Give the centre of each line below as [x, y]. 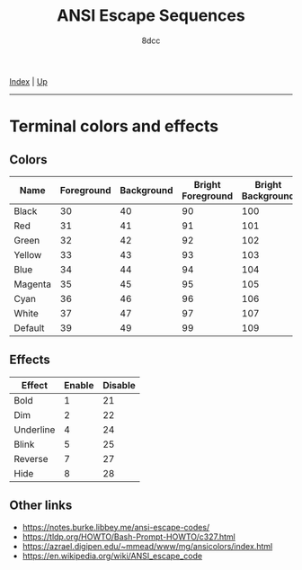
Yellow [28, 254]
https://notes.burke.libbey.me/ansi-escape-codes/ [116, 527]
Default [29, 327]
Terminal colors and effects [114, 126]
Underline [35, 430]
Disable [120, 385]
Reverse [31, 459]
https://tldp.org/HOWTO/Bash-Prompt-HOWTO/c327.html [129, 537]
